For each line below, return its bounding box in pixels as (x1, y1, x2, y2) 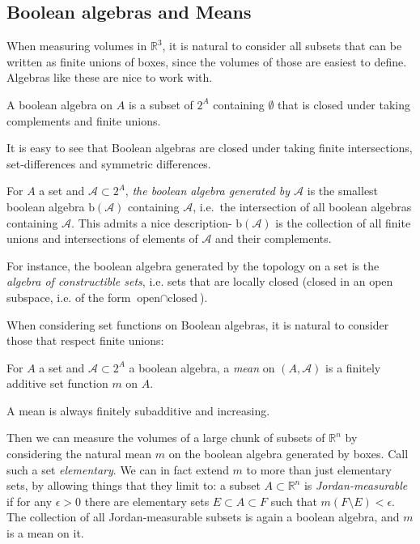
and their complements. (215, 230, 332, 247)
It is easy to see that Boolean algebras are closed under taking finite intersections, (6, 139, 413, 156)
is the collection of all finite (275, 214, 411, 231)
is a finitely (325, 359, 381, 376)
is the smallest (307, 182, 379, 199)
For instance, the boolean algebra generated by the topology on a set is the (6, 257, 380, 274)
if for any (6, 492, 53, 509)
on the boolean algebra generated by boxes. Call (168, 445, 409, 462)
